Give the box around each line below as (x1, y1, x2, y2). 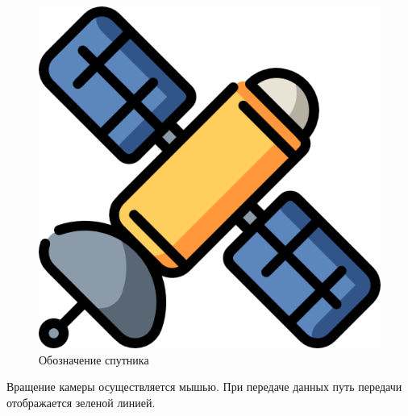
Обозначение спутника (39, 351, 149, 368)
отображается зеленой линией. (6, 393, 156, 410)
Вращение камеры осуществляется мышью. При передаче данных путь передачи (6, 378, 402, 395)
